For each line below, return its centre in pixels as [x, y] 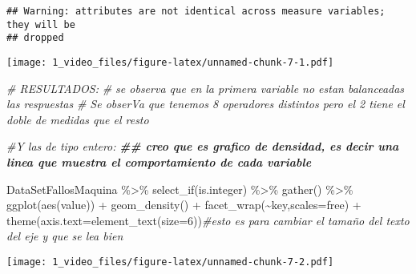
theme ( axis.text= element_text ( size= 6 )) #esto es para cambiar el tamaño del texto [208, 220]
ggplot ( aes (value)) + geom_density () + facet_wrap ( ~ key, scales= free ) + [184, 205]
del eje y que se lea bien [65, 236]
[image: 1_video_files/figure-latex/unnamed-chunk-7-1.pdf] [170, 62]
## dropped [35, 38]
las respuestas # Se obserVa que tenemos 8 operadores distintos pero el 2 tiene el [206, 104]
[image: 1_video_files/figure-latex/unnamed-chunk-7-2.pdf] [170, 262]
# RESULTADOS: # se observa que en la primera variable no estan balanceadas [206, 88]
